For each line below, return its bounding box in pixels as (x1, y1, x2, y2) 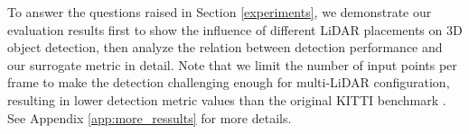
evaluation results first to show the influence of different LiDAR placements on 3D (7, 20, 463, 39)
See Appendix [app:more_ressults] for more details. (7, 108, 292, 127)
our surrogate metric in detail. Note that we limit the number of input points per (7, 55, 457, 74)
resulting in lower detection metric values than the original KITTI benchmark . (7, 90, 446, 109)
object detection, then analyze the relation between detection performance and (7, 38, 443, 57)
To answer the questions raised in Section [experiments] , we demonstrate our (7, 3, 432, 21)
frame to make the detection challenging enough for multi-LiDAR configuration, (7, 73, 450, 92)
